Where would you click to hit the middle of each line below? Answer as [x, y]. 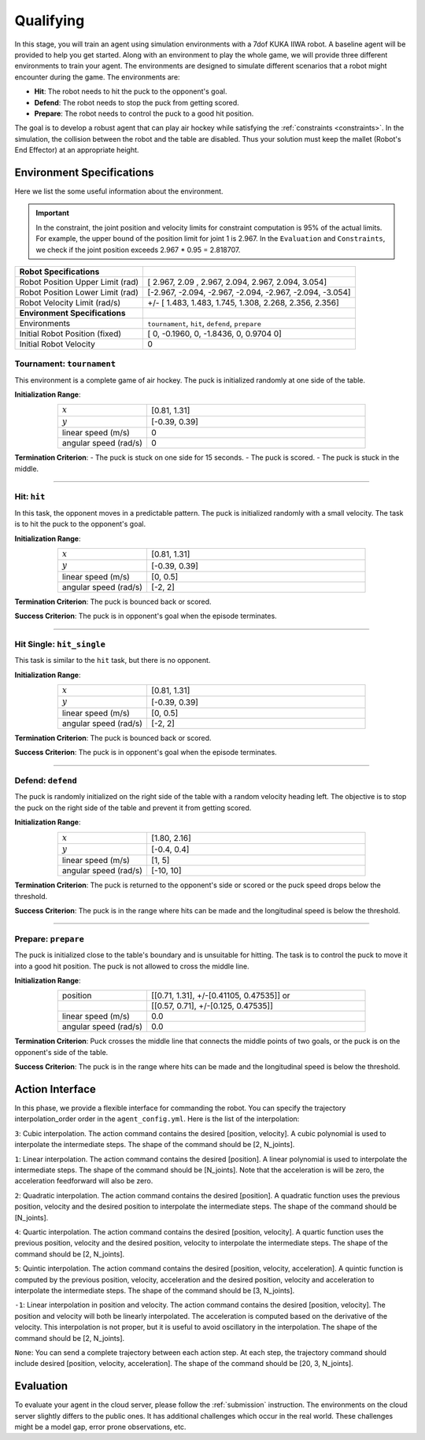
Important [53, 213]
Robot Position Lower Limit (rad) [79, 292]
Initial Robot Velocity [57, 344]
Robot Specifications [59, 272]
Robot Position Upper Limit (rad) [79, 282]
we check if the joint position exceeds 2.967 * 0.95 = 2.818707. [138, 250]
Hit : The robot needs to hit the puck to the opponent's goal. [131, 91]
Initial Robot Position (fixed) [70, 333]
